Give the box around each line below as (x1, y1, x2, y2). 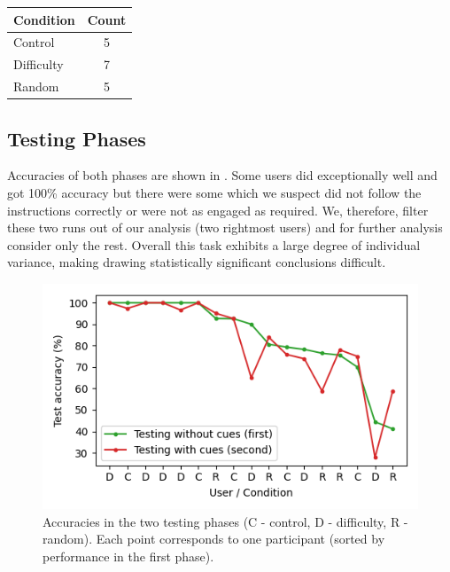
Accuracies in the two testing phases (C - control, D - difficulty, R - (43, 512, 408, 530)
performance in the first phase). (43, 547, 214, 566)
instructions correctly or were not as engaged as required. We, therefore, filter (7, 200, 429, 219)
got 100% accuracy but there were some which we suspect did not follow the (7, 183, 422, 201)
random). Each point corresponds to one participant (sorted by (43, 529, 385, 548)
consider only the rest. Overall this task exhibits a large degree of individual (7, 235, 421, 254)
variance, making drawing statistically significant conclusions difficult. (7, 253, 386, 271)
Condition (13, 10, 75, 28)
